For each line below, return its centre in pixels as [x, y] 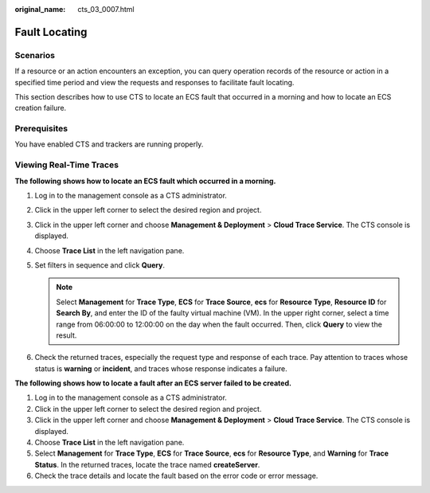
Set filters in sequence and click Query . [100, 265]
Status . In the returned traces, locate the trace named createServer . [147, 464]
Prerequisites [41, 129]
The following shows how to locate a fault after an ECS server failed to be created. [153, 383]
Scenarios [35, 55]
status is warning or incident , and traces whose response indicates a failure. [161, 368]
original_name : [40, 9]
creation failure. [41, 108]
